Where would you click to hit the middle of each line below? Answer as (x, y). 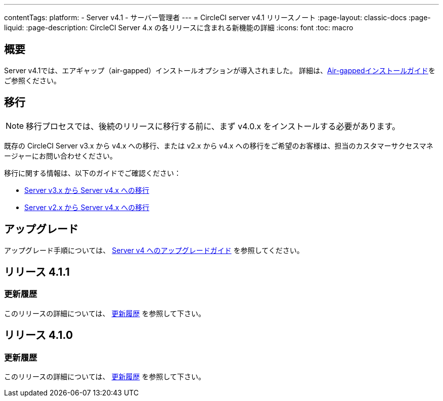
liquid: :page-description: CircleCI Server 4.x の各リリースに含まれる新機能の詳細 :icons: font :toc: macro (179, 28)
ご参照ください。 (32, 80)
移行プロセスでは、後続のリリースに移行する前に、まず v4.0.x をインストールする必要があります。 (213, 126)
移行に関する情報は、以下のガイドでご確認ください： (93, 173)
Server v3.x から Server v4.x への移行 (87, 190)
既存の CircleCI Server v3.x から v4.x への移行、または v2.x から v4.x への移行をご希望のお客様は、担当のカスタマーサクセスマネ (219, 145)
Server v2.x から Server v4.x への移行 (87, 207)
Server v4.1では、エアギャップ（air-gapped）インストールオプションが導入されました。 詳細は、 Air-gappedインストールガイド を (220, 70)
